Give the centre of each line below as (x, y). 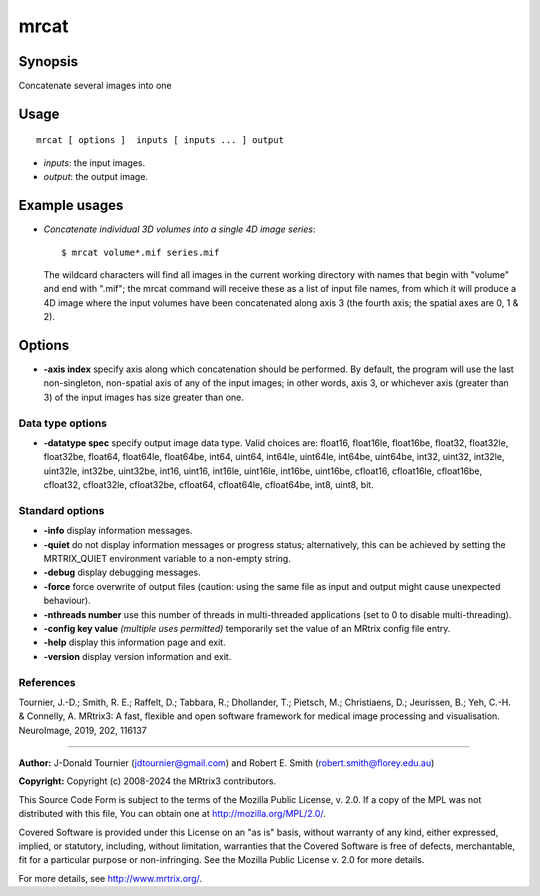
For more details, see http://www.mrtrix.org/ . (110, 878)
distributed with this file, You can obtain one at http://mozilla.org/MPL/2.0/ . (172, 814)
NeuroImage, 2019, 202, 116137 (82, 730)
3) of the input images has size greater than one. (144, 397)
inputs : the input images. (94, 162)
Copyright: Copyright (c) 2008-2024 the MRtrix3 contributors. (147, 781)
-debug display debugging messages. (122, 572)
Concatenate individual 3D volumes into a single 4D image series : (179, 229)
